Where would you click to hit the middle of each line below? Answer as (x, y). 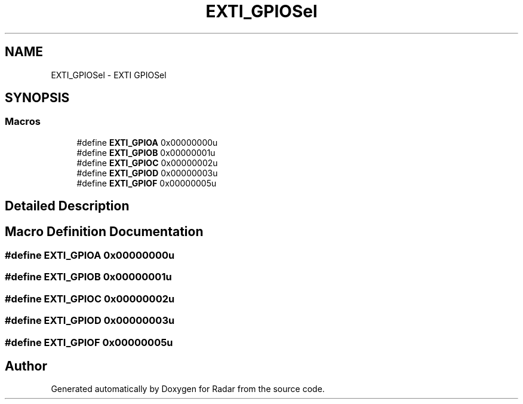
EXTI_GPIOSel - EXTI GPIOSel (109, 75)
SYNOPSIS (37, 98)
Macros (23, 122)
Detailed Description (67, 206)
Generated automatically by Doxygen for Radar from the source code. (188, 389)
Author (26, 366)
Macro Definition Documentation (104, 231)
